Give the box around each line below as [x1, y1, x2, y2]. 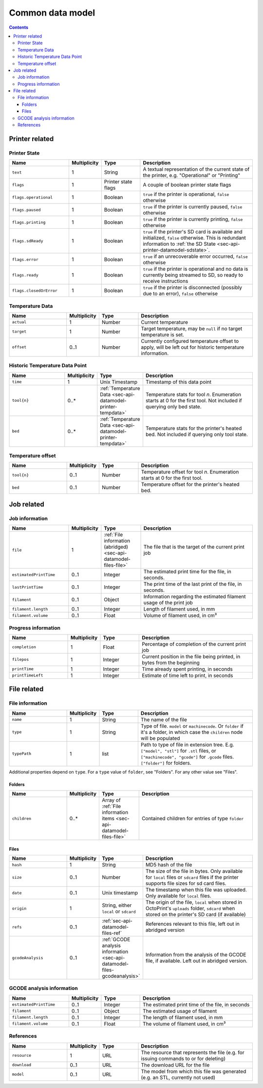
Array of [102, 797, 121, 804]
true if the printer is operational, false [143, 191, 229, 198]
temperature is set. [141, 331, 185, 338]
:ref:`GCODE [102, 936, 131, 943]
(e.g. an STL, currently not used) [141, 1074, 216, 1081]
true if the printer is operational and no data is [143, 266, 248, 273]
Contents [9, 24, 29, 30]
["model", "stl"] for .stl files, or [140, 747, 216, 754]
